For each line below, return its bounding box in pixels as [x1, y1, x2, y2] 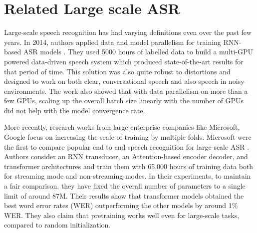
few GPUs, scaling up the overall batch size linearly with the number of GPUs [4, 95, 244, 106]
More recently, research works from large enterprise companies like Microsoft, [4, 122, 240, 132]
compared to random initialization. [4, 220, 111, 230]
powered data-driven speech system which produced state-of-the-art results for [4, 56, 244, 66]
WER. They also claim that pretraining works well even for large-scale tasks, [4, 210, 240, 220]
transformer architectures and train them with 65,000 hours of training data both [4, 161, 254, 171]
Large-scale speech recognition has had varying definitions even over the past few [4, 27, 252, 37]
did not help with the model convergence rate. [4, 105, 145, 115]
